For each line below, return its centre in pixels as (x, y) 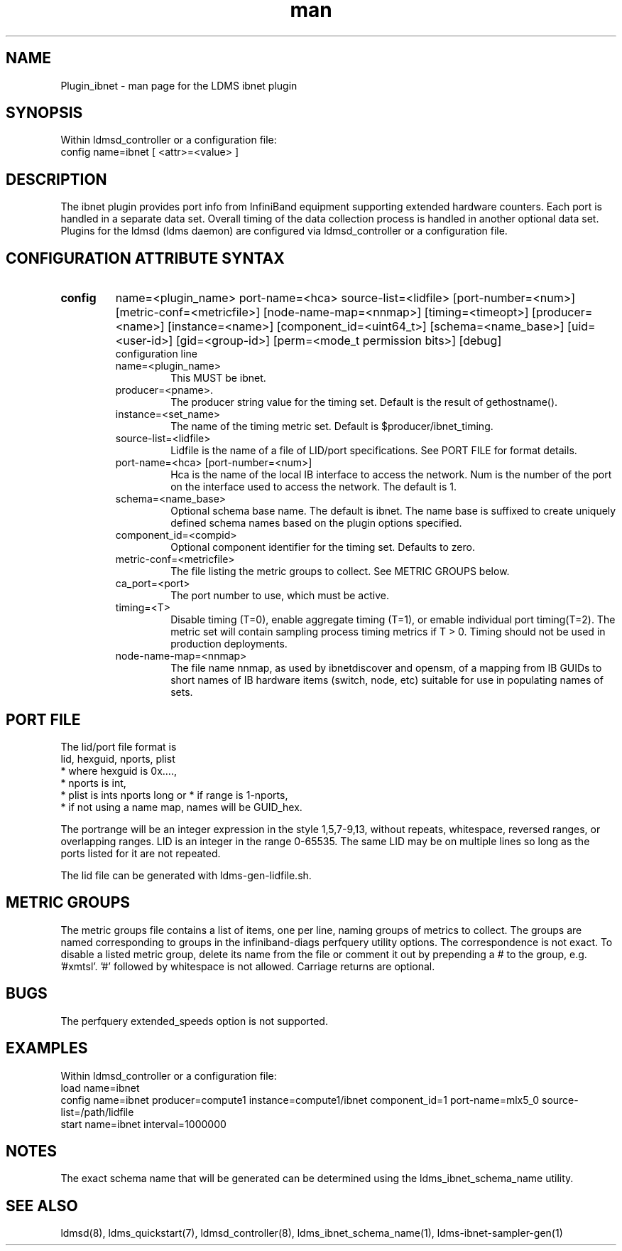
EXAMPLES (47, 1048)
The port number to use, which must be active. (280, 596)
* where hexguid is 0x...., (119, 771)
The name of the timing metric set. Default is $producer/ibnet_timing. (332, 426)
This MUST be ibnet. (218, 378)
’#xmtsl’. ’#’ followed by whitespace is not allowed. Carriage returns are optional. (248, 966)
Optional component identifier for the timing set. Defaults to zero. (323, 547)
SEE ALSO (42, 1206)
